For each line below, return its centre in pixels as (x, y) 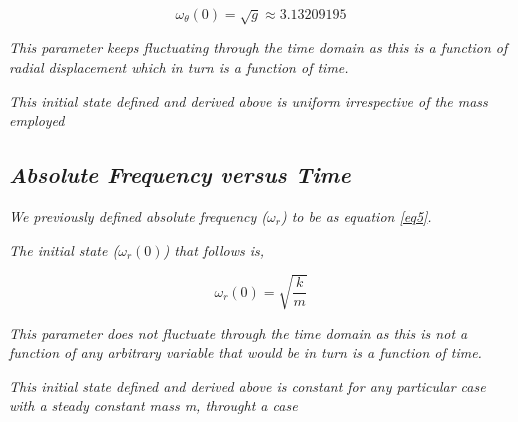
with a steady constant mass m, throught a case (153, 405)
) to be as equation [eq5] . (356, 215)
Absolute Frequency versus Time (180, 174)
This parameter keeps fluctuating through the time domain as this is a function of (258, 47)
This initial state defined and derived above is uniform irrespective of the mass (248, 100)
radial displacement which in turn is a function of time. (179, 66)
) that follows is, (214, 249)
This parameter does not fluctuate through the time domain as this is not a (238, 332)
